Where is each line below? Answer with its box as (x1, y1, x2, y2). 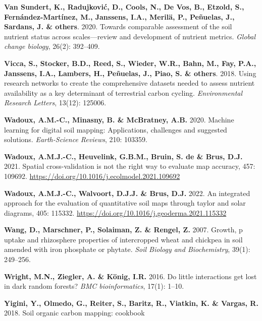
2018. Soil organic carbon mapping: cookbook (4, 307, 145, 318)
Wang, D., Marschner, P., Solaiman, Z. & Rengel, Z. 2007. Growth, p (4, 224, 243, 235)
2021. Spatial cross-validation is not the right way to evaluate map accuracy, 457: (4, 161, 255, 171)
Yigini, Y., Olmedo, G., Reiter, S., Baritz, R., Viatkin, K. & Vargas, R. (4, 297, 258, 308)
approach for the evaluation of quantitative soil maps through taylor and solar (4, 198, 246, 208)
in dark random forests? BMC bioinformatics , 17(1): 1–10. (4, 281, 184, 291)
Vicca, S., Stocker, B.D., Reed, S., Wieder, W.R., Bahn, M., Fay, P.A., (4, 57, 256, 68)
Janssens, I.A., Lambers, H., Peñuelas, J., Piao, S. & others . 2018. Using (4, 68, 256, 78)
